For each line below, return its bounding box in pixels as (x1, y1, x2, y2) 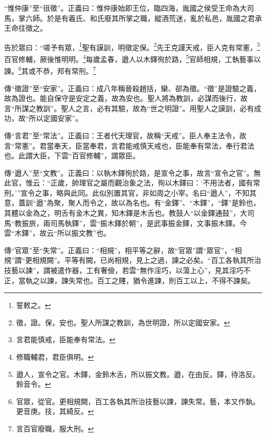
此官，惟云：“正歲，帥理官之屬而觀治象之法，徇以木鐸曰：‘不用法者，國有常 (4, 177, 260, 188)
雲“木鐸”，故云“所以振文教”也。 (4, 227, 111, 238)
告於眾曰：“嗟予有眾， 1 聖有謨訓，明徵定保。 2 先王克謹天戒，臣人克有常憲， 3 (4, 40, 260, 52)
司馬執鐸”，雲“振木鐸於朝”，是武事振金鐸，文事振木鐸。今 (50, 217, 247, 228)
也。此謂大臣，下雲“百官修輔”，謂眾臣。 (4, 150, 140, 161)
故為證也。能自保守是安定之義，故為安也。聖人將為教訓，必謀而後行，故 (4, 93, 248, 103)
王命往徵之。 (4, 23, 47, 33)
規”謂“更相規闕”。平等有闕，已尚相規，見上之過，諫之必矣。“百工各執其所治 (4, 255, 261, 265)
